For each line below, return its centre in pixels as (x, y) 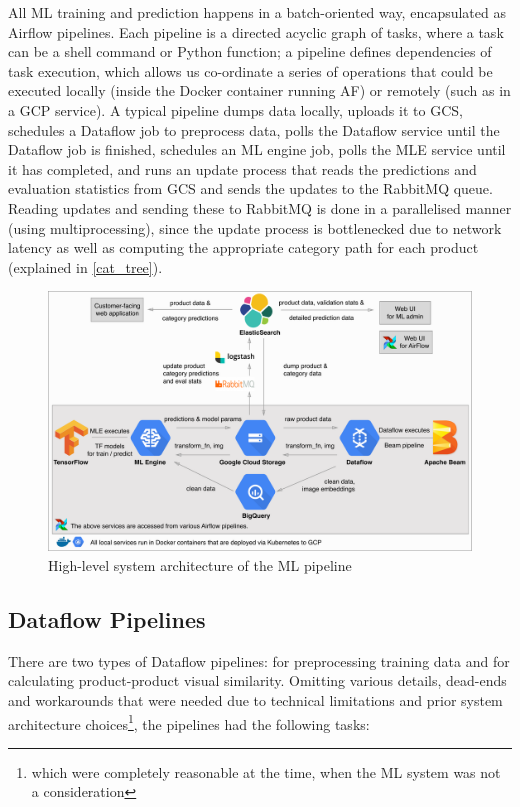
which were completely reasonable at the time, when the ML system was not (266, 771)
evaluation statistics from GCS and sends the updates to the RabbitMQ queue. (250, 188)
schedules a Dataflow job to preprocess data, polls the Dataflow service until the (254, 129)
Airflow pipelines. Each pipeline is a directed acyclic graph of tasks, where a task (256, 31)
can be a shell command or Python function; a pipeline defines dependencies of (250, 51)
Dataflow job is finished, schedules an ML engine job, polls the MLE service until (257, 149)
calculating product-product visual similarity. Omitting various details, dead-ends (257, 680)
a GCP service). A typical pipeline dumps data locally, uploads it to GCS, (235, 109)
